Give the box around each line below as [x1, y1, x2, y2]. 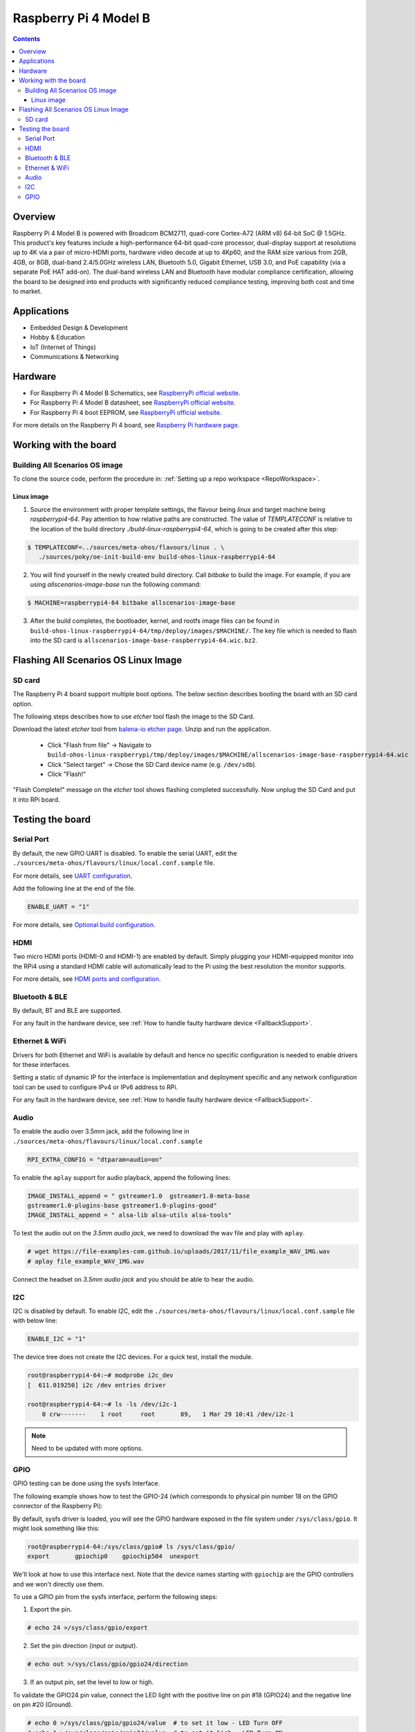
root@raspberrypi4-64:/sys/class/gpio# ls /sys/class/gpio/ [27, 1542, 236, 1550]
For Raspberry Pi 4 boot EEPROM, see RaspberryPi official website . [30, 408, 222, 416]
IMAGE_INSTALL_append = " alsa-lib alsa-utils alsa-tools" [27, 1211, 232, 1219]
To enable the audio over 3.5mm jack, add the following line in [12, 1127, 190, 1135]
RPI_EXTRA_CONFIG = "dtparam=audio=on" [27, 1156, 163, 1163]
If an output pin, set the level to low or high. [30, 1678, 154, 1686]
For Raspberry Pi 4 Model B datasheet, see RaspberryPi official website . [30, 398, 236, 407]
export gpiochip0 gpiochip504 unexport [27, 1553, 199, 1560]
